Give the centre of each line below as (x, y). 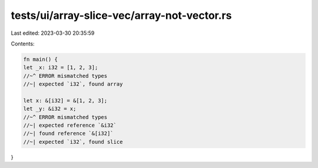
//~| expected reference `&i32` (70, 126)
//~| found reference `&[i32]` (69, 134)
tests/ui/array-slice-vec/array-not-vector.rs (121, 15)
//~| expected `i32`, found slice (73, 142)
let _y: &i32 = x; (50, 109)
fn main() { (41, 59)
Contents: (23, 44)
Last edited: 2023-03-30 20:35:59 (53, 33)
